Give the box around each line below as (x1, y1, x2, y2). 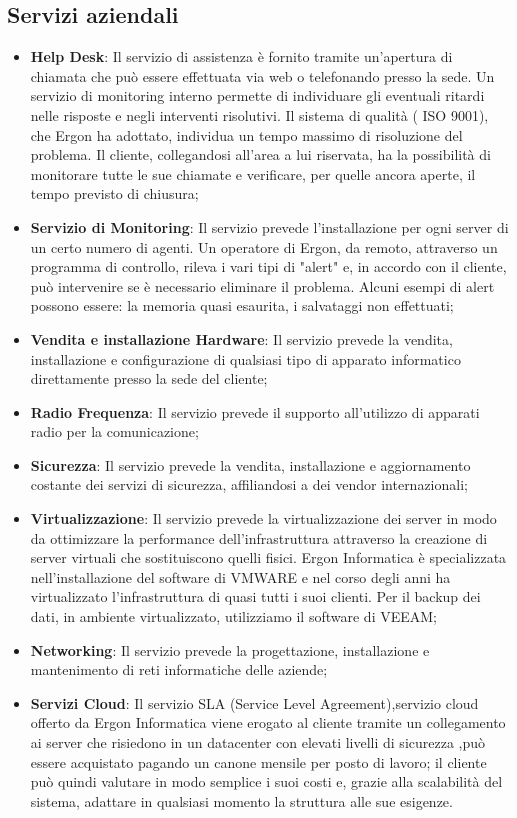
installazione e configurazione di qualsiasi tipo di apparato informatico (30, 348, 461, 369)
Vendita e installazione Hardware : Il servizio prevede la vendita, (30, 328, 453, 349)
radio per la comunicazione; (30, 421, 199, 442)
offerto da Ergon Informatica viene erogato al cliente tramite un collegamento (30, 712, 506, 733)
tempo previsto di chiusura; (30, 183, 199, 204)
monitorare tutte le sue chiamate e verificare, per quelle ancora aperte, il (30, 163, 476, 184)
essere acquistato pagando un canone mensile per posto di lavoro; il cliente (30, 751, 487, 772)
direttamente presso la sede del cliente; (30, 368, 268, 389)
